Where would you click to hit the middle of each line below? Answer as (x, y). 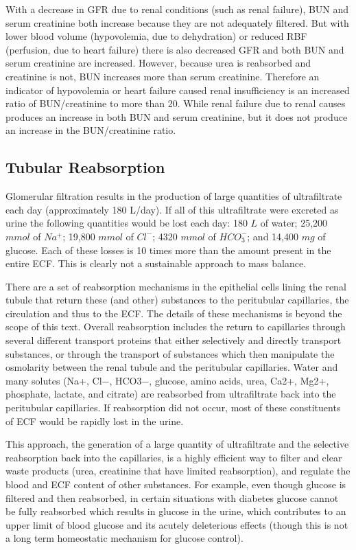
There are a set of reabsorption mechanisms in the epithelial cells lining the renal (176, 286)
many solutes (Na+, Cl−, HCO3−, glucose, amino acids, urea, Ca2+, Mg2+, (167, 380)
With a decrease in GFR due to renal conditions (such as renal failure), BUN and (177, 9)
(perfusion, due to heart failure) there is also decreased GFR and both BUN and (175, 49)
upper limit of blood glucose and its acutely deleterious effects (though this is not (177, 524)
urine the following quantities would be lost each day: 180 (127, 223)
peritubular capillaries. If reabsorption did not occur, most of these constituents (173, 408)
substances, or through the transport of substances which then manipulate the (170, 353)
